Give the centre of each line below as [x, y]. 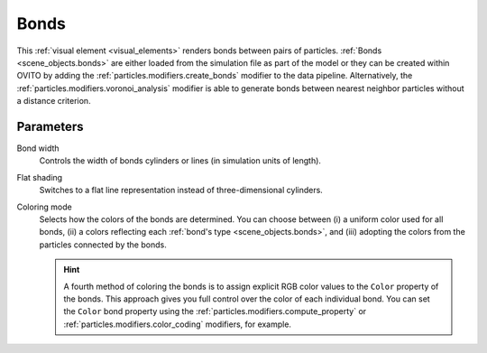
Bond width [38, 148]
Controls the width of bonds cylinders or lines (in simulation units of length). [180, 161]
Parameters [50, 126]
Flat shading [40, 177]
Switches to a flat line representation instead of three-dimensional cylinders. [181, 190]
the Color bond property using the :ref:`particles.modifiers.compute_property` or [215, 311]
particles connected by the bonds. [103, 245]
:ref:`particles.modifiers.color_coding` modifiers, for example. [178, 324]
